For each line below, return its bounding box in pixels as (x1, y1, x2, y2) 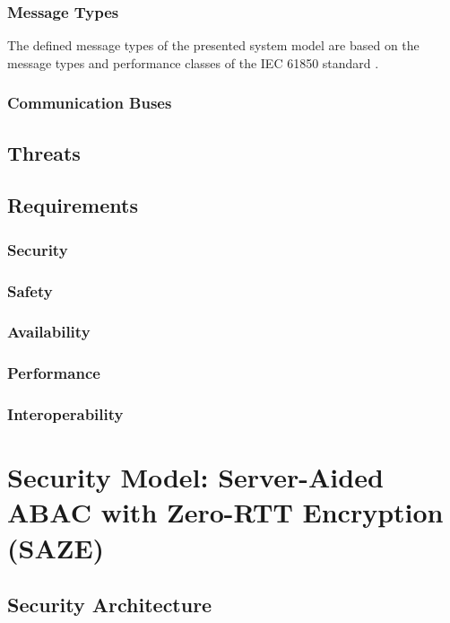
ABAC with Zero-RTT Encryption (7, 494, 444, 531)
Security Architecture (7, 591, 212, 619)
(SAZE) (7, 529, 105, 566)
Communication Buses (7, 92, 172, 114)
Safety (7, 279, 53, 302)
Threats (7, 138, 81, 166)
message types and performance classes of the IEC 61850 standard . (7, 53, 379, 72)
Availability (7, 320, 91, 343)
